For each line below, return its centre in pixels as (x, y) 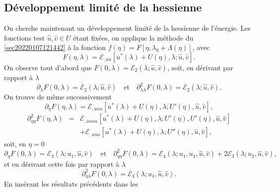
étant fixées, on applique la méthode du (133, 37)
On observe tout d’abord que (48, 67)
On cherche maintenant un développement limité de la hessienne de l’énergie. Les (127, 28)
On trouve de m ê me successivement (58, 97)
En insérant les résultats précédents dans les (71, 184)
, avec (201, 47)
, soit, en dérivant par (200, 67)
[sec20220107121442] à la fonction (55, 47)
